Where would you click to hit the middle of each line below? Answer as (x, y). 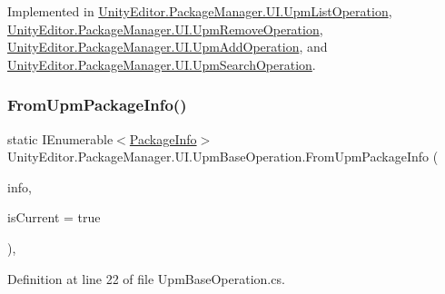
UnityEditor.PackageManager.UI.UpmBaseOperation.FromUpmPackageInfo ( (223, 157)
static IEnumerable (60, 138)
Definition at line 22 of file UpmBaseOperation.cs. (146, 278)
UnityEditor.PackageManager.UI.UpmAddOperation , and (168, 47)
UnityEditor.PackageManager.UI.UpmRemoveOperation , (165, 29)
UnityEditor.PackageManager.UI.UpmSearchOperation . (162, 64)
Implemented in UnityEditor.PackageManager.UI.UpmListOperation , (200, 11)
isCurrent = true (54, 217)
